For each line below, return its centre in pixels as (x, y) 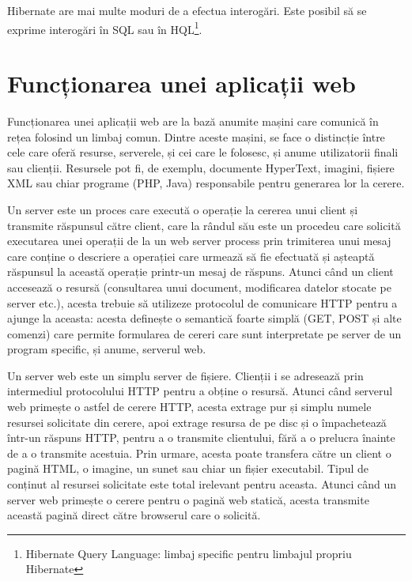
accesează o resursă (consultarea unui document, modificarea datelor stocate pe (199, 287)
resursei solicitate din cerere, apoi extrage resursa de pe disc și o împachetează (197, 422)
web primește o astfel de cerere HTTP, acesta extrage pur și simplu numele (189, 407)
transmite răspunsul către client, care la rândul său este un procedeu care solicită (204, 225)
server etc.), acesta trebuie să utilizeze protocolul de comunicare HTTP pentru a (202, 302)
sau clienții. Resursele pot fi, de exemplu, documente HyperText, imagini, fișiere (201, 167)
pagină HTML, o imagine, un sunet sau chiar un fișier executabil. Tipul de (188, 468)
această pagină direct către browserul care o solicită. (134, 515)
